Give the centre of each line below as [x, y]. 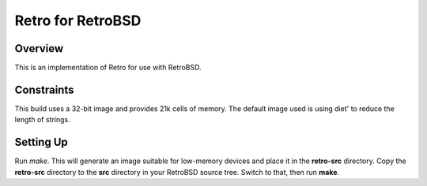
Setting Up [42, 142]
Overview [39, 48]
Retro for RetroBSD [78, 20]
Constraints [44, 89]
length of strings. [42, 120]
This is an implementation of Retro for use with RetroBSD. [108, 68]
